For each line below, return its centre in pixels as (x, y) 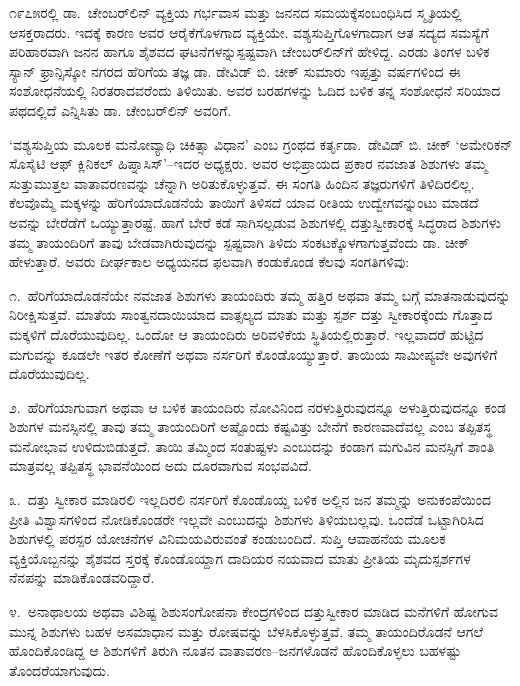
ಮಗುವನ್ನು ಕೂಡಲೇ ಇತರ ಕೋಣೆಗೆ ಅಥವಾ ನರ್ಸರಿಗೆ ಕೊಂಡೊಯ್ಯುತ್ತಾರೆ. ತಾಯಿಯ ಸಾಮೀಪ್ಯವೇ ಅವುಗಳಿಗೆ (253, 353)
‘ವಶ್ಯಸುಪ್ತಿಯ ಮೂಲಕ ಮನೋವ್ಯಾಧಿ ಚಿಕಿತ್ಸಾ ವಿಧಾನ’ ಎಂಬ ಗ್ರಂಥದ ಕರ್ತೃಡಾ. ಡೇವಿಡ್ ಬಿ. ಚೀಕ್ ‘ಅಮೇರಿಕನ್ (261, 143)
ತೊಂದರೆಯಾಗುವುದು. (59, 669)
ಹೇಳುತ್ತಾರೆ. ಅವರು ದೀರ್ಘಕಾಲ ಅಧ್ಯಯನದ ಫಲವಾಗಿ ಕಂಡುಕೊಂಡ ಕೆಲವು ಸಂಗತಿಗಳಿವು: (209, 261)
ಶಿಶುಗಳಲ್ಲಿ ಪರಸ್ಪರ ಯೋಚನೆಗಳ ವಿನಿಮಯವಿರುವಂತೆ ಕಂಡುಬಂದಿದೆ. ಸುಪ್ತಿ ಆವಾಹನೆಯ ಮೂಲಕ (227, 538)
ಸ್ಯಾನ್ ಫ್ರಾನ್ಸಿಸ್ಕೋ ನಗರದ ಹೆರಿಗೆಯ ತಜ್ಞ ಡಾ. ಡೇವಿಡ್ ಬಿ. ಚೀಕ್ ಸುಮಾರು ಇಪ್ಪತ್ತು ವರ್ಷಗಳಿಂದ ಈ (235, 70)
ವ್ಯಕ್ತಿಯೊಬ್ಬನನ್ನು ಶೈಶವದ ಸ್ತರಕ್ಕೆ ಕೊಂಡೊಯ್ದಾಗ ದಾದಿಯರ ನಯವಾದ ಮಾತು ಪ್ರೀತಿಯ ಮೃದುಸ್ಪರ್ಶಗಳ (240, 557)
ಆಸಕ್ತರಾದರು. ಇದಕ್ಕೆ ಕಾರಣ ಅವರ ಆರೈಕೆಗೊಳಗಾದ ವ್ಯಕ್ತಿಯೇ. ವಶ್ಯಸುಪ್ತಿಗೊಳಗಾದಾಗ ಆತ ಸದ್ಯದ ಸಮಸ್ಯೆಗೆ (249, 31)
